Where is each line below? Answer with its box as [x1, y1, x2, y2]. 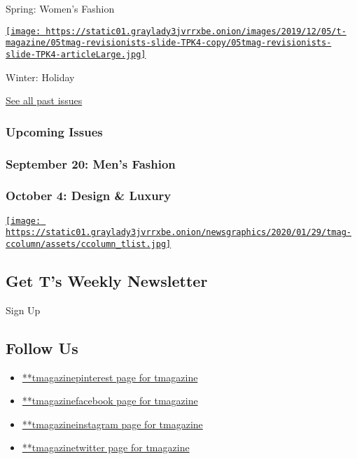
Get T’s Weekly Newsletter [6, 270, 208, 292]
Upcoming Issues [6, 122, 103, 140]
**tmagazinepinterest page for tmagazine [22, 369, 198, 384]
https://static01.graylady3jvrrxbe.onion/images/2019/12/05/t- [45, 26, 346, 36]
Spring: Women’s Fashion [6, 1, 115, 15]
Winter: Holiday [6, 69, 75, 84]
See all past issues [6, 93, 83, 108]
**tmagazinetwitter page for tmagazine [22, 440, 190, 455]
